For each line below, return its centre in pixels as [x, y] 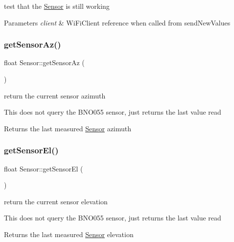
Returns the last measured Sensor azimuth [68, 128]
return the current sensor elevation [56, 201]
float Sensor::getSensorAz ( [44, 62]
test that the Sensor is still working [57, 6]
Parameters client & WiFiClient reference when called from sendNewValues [117, 22]
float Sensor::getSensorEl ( [44, 168]
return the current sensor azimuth [55, 95]
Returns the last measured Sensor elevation [69, 234]
